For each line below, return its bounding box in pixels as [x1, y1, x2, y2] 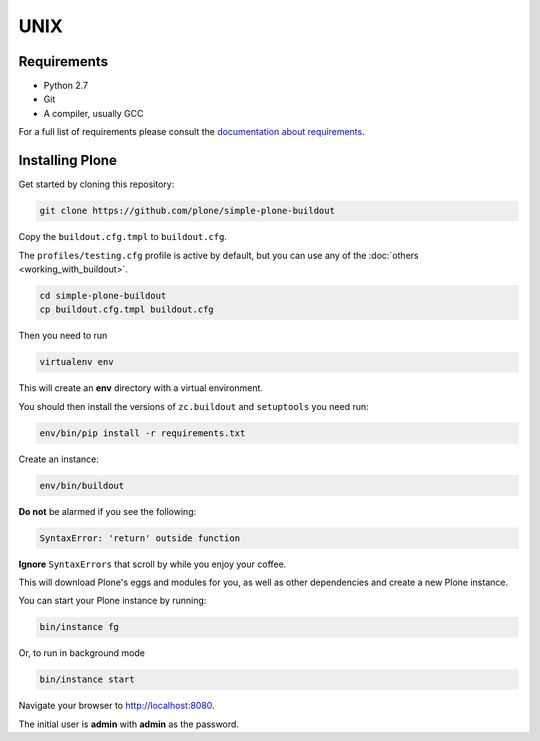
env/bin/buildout [39, 480, 125, 491]
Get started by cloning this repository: [18, 178, 175, 190]
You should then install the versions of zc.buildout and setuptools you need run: [18, 400, 369, 412]
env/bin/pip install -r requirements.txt [39, 427, 246, 439]
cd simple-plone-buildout [39, 290, 167, 301]
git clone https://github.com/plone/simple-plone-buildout [39, 205, 335, 217]
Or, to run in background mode [18, 647, 145, 659]
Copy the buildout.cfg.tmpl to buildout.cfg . [18, 231, 227, 243]
